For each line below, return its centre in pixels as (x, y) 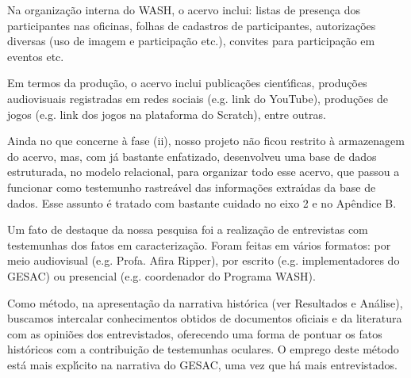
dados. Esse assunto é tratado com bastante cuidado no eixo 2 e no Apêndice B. (202, 202)
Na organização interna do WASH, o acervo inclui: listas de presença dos (184, 10)
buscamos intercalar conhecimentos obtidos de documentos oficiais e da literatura (205, 318)
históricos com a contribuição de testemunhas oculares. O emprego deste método (203, 349)
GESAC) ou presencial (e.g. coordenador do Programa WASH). (161, 275)
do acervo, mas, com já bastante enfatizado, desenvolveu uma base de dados (192, 156)
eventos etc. (36, 56)
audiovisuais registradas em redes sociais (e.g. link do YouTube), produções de (198, 98)
